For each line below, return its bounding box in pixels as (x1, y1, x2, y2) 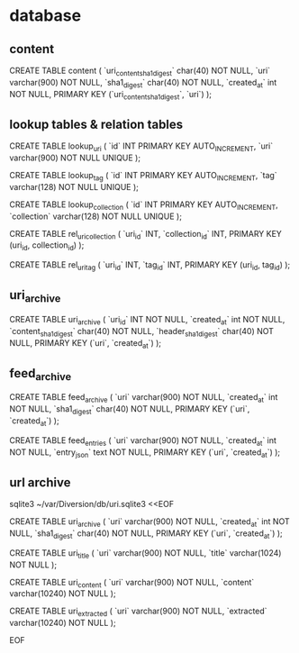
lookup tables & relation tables (9, 116, 184, 132)
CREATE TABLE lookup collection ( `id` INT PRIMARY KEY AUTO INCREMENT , (9, 199, 278, 212)
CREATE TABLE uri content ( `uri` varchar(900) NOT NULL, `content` (9, 576, 255, 590)
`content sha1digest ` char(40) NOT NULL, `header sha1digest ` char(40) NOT (9, 325, 275, 339)
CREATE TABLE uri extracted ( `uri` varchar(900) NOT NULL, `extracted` (9, 605, 267, 619)
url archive (9, 475, 71, 490)
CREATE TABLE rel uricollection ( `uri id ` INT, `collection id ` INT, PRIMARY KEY (9, 228, 282, 241)
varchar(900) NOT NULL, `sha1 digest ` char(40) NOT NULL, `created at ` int (9, 77, 277, 90)
